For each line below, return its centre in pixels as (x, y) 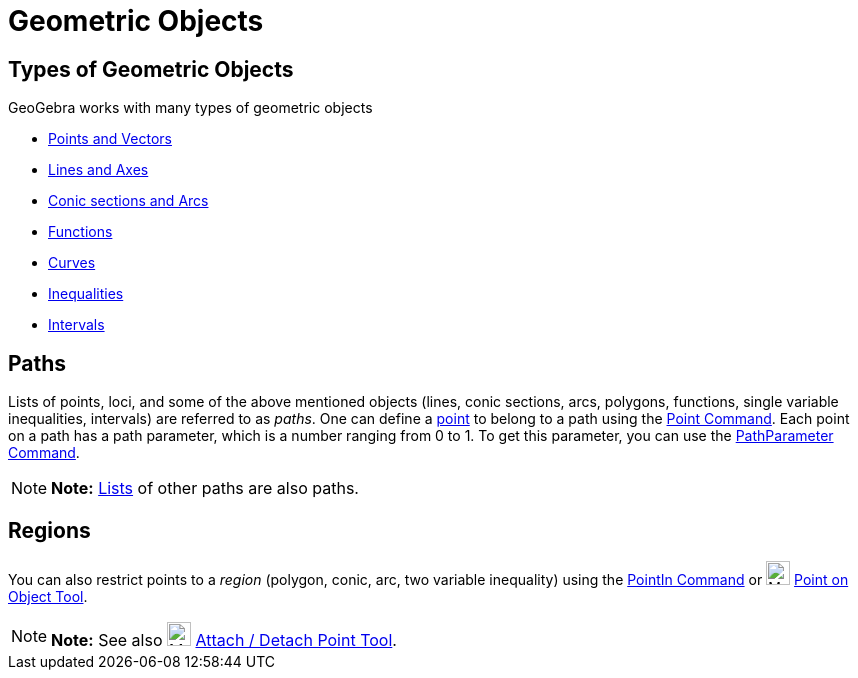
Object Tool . (48, 596)
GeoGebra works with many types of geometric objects (190, 108)
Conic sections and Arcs (128, 201)
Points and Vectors (110, 139)
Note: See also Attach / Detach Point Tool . (224, 639)
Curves (72, 263)
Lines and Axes (98, 170)
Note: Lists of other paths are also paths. (205, 488)
